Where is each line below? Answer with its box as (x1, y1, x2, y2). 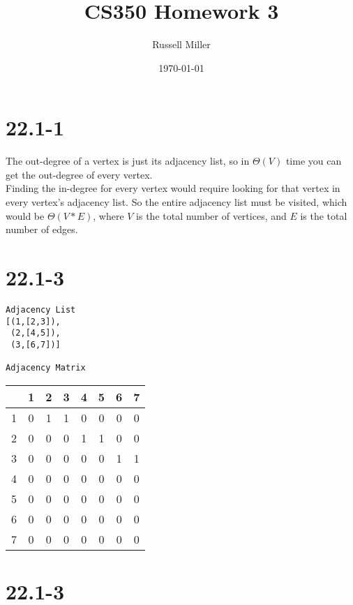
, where (93, 208, 124, 223)
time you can (285, 154, 342, 168)
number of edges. (6, 222, 78, 237)
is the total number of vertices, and (136, 208, 287, 223)
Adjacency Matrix (6, 363, 86, 373)
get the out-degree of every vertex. (6, 167, 153, 181)
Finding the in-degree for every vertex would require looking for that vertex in (6, 181, 340, 195)
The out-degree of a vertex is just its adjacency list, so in (6, 154, 250, 168)
